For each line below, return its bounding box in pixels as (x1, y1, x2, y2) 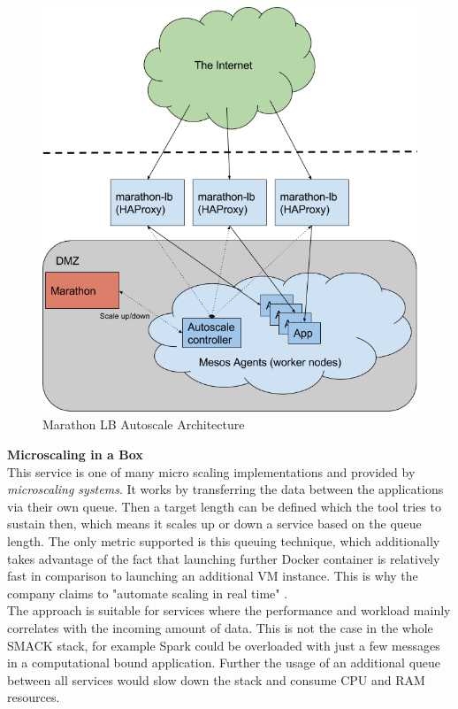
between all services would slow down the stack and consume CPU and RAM (7, 670, 425, 689)
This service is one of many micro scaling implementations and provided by (7, 462, 416, 481)
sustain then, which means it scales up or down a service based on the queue (7, 514, 422, 533)
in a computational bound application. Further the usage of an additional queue (7, 653, 441, 672)
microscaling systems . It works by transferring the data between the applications (7, 480, 444, 498)
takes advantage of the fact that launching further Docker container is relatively (7, 549, 440, 567)
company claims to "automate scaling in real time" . (7, 583, 288, 602)
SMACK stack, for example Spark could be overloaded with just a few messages (7, 636, 440, 654)
